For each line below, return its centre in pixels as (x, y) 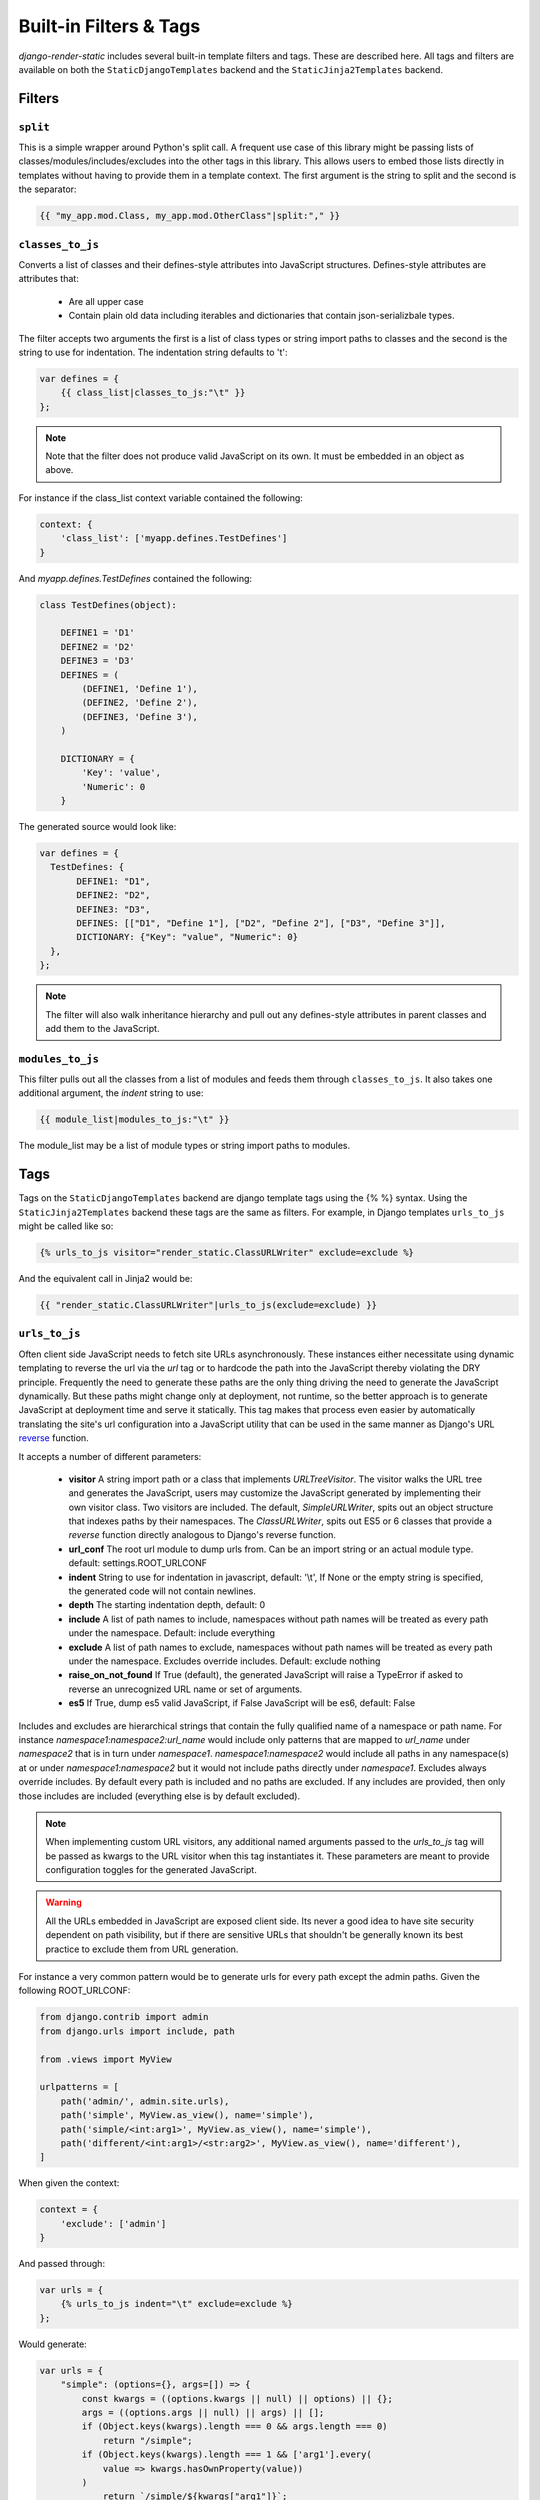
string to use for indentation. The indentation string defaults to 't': (153, 352)
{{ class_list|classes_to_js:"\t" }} (153, 393)
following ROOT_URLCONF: (74, 1991)
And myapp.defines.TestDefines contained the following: (135, 578)
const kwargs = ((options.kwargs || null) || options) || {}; (237, 2398)
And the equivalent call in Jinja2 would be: (106, 1279)
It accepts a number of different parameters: (110, 1456)
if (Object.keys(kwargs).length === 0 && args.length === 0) (234, 2426)
